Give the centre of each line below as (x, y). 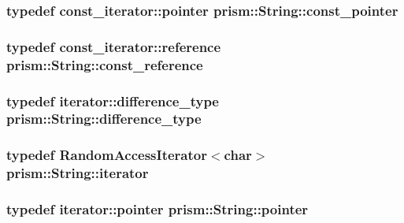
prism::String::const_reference (105, 64)
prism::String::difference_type (104, 119)
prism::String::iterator (78, 173)
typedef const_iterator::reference (114, 46)
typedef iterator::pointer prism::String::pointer (158, 209)
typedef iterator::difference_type (113, 100)
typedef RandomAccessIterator (107, 155)
